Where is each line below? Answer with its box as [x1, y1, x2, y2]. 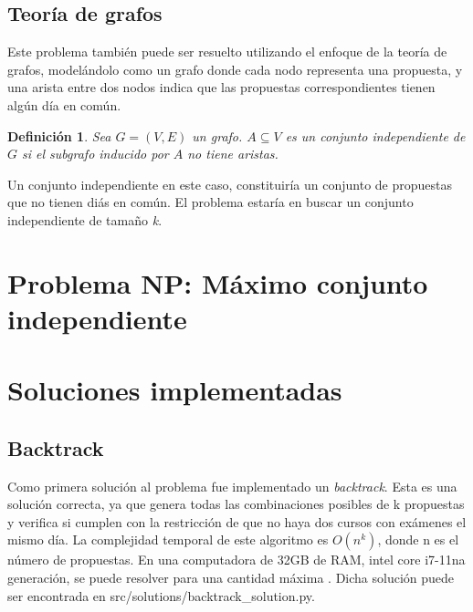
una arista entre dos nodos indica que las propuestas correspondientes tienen [7, 78, 436, 97]
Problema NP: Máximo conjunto [7, 264, 428, 301]
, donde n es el [377, 530, 459, 549]
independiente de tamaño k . [7, 210, 163, 229]
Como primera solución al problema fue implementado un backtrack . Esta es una [7, 476, 457, 495]
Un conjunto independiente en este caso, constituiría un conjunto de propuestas [7, 174, 452, 193]
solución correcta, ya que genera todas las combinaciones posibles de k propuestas [7, 494, 465, 513]
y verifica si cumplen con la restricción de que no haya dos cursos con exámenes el [7, 512, 467, 531]
